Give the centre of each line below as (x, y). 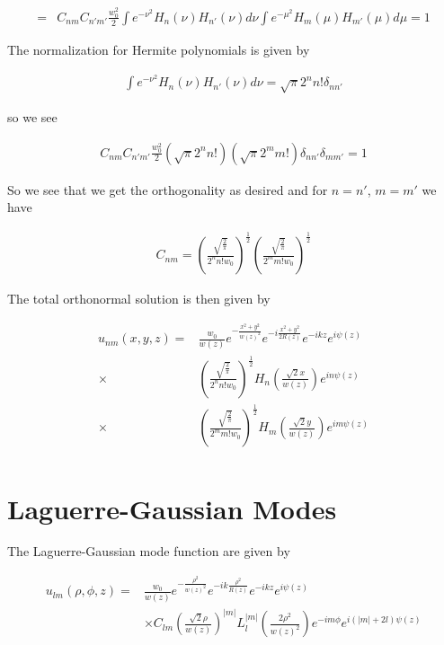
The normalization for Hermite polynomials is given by (159, 49)
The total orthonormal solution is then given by (139, 299)
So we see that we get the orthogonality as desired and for (168, 189)
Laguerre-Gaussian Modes (172, 508)
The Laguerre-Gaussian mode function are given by (149, 551)
